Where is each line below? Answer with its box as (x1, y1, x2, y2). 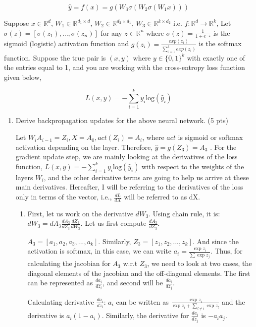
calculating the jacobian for (27, 258, 110, 268)
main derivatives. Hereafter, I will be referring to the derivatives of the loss (15, 182, 243, 192)
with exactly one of (187, 52, 245, 63)
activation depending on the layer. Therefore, (15, 141, 153, 152)
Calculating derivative (27, 296, 94, 307)
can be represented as (27, 277, 93, 288)
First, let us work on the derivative (27, 208, 134, 218)
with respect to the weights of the (142, 161, 244, 171)
